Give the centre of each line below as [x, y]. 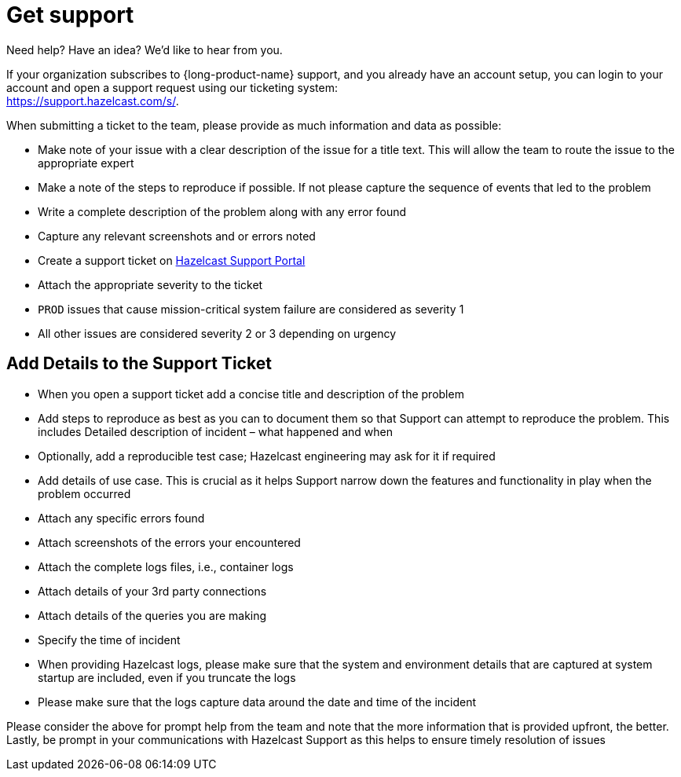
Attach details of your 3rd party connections [152, 591]
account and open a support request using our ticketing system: [172, 87]
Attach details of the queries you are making [152, 615]
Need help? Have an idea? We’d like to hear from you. [145, 49]
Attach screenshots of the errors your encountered [169, 542]
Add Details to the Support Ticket [139, 364]
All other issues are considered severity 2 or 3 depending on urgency [217, 333]
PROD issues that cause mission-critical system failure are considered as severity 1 [251, 309]
